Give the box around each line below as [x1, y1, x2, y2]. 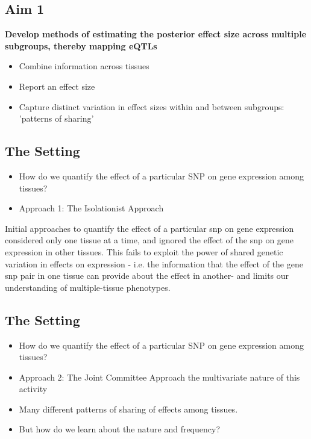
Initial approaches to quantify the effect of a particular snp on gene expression [5, 222, 294, 234]
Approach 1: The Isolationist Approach [19, 202, 164, 214]
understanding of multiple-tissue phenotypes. [5, 281, 171, 293]
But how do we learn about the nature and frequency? [19, 423, 221, 435]
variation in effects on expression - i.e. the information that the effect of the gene [5, 257, 303, 270]
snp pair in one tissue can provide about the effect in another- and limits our [5, 269, 289, 282]
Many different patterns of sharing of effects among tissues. [19, 402, 238, 415]
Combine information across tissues [19, 60, 149, 72]
